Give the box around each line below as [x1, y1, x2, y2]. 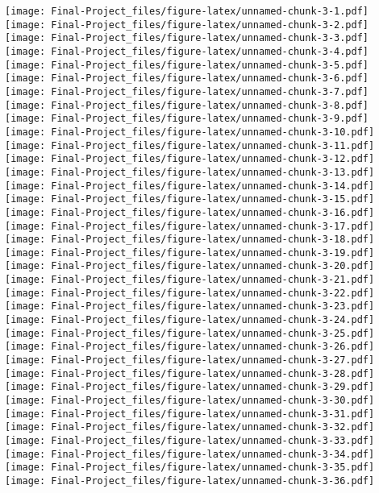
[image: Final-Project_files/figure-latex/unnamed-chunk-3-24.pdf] [5, 314, 375, 326]
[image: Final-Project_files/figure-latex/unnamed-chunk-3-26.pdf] [5, 341, 375, 353]
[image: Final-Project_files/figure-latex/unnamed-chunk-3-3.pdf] [5, 32, 369, 44]
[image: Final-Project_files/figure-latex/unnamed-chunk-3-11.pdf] [5, 139, 375, 151]
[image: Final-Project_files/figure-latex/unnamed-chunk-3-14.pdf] [5, 180, 375, 192]
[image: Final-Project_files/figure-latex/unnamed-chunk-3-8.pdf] [5, 99, 369, 111]
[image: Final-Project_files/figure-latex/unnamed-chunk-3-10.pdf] [5, 126, 375, 138]
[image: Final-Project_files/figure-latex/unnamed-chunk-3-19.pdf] [5, 246, 375, 259]
